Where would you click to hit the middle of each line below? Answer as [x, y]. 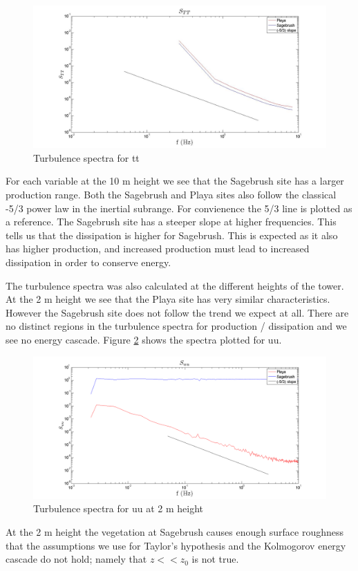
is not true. [215, 559]
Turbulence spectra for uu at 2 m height [118, 508]
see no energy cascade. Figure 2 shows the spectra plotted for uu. [144, 339]
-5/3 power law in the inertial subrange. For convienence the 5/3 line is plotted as [179, 208]
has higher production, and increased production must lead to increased [158, 249]
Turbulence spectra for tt [86, 157]
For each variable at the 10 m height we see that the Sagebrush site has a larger [175, 181]
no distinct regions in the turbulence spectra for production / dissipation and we [176, 326]
